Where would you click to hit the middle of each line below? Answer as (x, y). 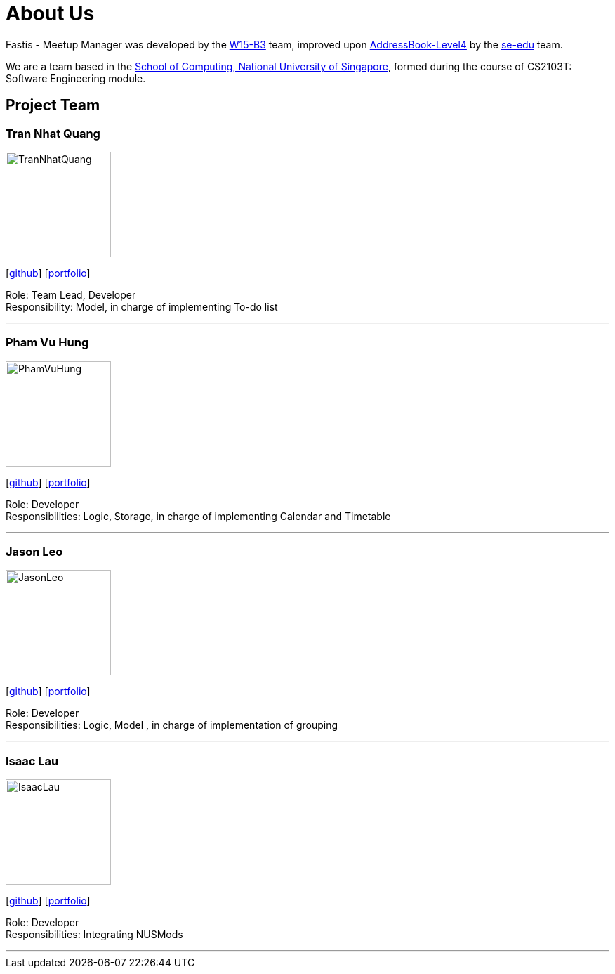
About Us (50, 13)
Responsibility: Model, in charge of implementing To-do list (142, 306)
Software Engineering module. (76, 78)
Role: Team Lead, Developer (71, 294)
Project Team (53, 105)
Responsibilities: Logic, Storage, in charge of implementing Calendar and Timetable (198, 516)
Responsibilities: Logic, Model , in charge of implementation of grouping (172, 725)
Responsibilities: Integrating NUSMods (94, 935)
